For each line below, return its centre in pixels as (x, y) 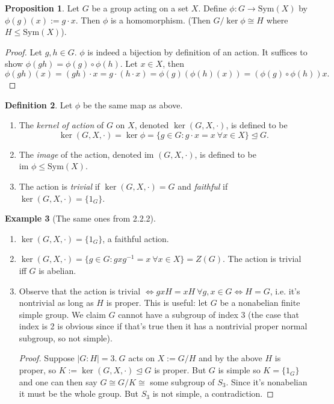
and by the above (230, 358)
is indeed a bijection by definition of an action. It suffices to (197, 51)
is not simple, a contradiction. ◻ (213, 393)
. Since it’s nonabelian (267, 381)
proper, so (38, 370)
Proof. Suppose (47, 358)
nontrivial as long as (56, 303)
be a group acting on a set (140, 8)
